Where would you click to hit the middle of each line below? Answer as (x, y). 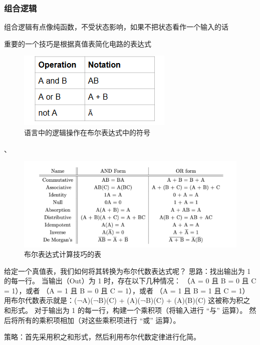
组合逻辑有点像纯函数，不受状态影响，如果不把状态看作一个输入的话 (116, 27)
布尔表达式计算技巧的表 (63, 254)
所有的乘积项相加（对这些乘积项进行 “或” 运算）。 (99, 320)
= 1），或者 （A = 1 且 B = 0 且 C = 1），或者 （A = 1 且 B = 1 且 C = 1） (127, 290)
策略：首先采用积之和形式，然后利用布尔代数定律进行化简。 (102, 337)
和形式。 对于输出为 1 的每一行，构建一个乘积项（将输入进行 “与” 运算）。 (125, 310)
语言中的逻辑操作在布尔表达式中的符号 (87, 132)
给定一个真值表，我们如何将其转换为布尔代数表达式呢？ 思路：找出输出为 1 (127, 271)
